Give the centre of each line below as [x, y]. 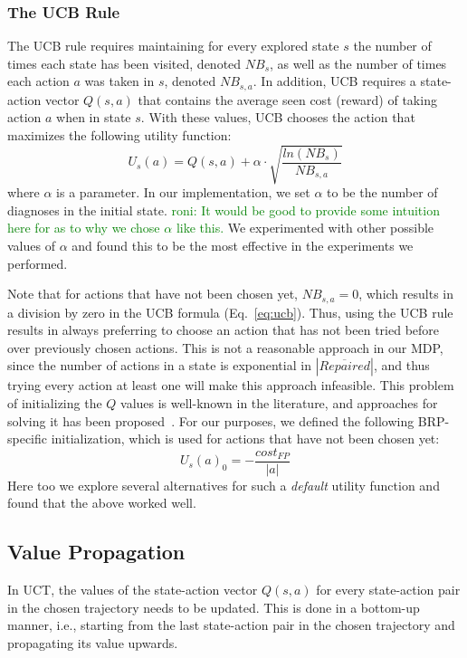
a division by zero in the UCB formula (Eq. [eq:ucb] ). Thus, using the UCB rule [230, 312]
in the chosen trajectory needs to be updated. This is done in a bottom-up [214, 607]
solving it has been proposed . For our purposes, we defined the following [211, 420]
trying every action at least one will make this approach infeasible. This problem [231, 385]
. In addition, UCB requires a [334, 81]
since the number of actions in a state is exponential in [159, 365]
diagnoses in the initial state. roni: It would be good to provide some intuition [224, 210]
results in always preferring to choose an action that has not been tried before [224, 330]
